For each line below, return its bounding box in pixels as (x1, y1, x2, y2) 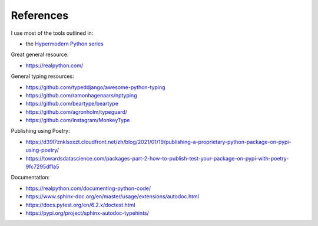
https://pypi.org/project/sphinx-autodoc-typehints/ (25, 209, 150, 217)
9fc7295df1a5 (25, 163, 59, 171)
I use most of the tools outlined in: (11, 30, 94, 37)
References (11, 9, 69, 22)
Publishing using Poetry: (11, 127, 70, 135)
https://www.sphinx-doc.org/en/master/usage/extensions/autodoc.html (25, 193, 200, 200)
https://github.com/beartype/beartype (25, 100, 119, 107)
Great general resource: (11, 51, 69, 58)
